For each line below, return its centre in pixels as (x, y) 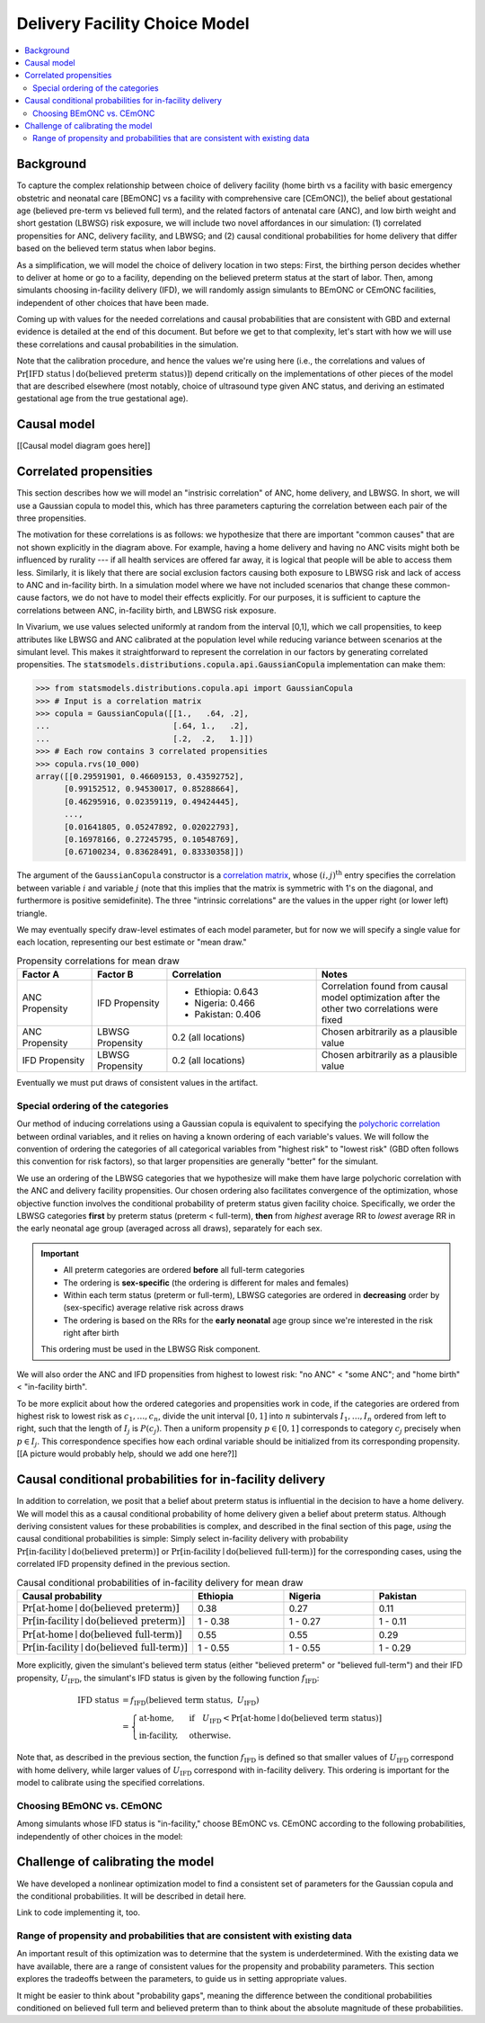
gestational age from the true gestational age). (102, 398)
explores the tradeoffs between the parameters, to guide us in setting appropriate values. (182, 1979)
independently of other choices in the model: (100, 1836)
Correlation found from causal (384, 987)
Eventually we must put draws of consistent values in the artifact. (137, 1083)
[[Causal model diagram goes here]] (84, 446)
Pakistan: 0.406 (228, 1015)
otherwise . (210, 1736)
